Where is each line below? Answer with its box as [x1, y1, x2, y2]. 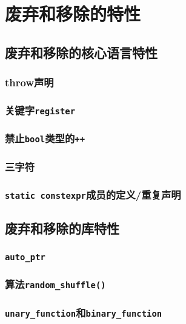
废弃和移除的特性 [5, 1, 141, 26]
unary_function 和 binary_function [5, 305, 162, 320]
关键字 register [5, 102, 76, 117]
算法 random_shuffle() [5, 277, 106, 292]
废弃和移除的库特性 [5, 219, 119, 238]
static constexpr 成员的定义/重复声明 [5, 187, 181, 202]
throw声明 [5, 75, 54, 90]
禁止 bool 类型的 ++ [5, 131, 85, 146]
